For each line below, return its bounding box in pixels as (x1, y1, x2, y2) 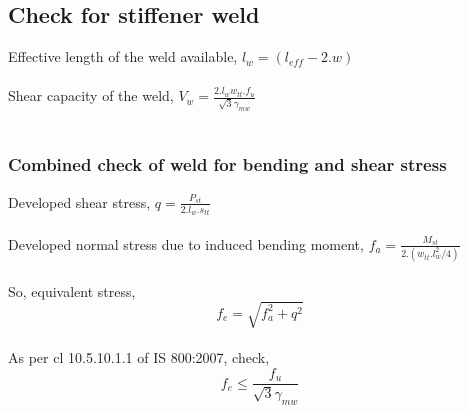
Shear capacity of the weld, (8, 85, 174, 106)
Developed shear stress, (8, 191, 151, 212)
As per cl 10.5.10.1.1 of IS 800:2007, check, (8, 347, 270, 368)
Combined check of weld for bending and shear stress (8, 152, 447, 177)
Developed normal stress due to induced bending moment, (8, 233, 364, 254)
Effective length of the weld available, (8, 46, 238, 67)
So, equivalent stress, (8, 280, 136, 301)
